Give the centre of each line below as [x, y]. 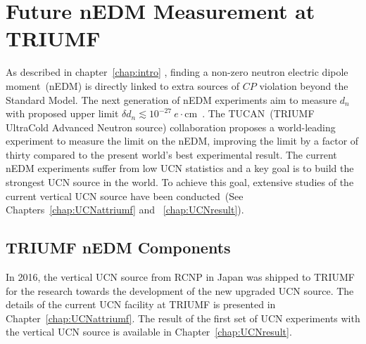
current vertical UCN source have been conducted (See [125, 196]
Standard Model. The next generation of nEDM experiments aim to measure [171, 99]
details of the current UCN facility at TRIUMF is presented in [141, 304]
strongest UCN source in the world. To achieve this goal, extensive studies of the [180, 182]
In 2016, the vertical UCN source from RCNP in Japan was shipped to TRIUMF [180, 277]
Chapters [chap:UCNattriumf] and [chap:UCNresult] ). [125, 210]
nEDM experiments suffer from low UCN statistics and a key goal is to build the [180, 168]
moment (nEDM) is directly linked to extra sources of [123, 85]
